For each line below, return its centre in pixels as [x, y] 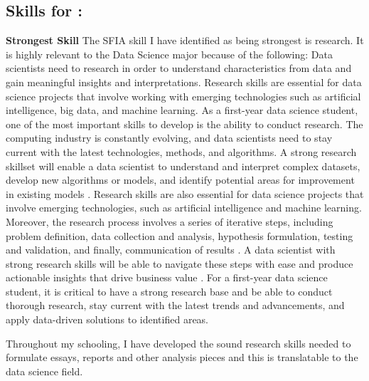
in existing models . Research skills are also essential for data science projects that [185, 193]
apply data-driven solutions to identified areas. [107, 319]
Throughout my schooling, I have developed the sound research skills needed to [178, 343]
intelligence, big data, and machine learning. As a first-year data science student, [182, 110]
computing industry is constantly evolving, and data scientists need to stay [169, 138]
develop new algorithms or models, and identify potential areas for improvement [180, 180]
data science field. [44, 371]
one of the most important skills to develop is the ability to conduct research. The [184, 124]
